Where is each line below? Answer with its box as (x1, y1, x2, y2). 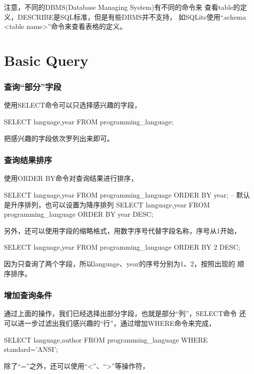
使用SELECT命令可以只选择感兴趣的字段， (4, 100, 141, 110)
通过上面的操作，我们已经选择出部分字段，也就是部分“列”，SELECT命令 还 (4, 308, 246, 318)
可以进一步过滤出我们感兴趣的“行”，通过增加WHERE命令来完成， (4, 317, 216, 328)
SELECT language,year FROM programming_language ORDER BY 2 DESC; (4, 242, 240, 252)
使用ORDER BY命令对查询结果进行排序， (4, 173, 138, 183)
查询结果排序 (4, 154, 52, 166)
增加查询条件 (4, 289, 52, 301)
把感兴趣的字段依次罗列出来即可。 (4, 133, 114, 143)
